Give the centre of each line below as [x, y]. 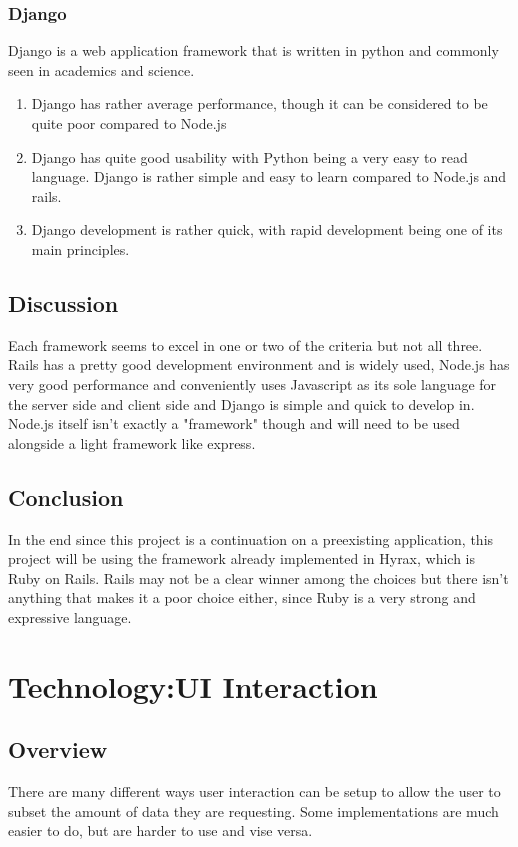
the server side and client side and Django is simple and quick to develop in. [241, 403]
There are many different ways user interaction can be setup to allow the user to [254, 791]
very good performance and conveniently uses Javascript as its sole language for [252, 383]
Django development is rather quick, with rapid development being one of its [267, 229]
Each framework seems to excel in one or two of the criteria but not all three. [245, 344]
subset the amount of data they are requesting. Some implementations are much [253, 810]
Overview [58, 749]
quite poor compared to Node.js [129, 123]
